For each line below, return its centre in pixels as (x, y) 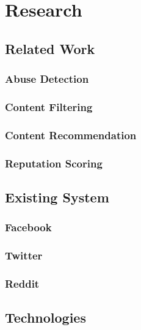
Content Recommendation (71, 135)
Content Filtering (49, 106)
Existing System (57, 197)
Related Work (50, 48)
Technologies (45, 317)
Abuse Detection (47, 79)
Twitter (24, 255)
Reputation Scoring (54, 163)
